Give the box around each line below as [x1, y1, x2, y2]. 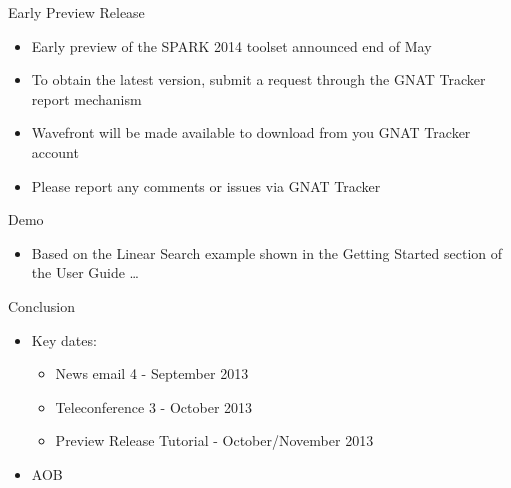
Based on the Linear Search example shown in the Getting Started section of [31, 242, 502, 263]
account [31, 141, 79, 162]
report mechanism [31, 88, 142, 109]
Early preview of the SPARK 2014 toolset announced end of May [31, 35, 432, 56]
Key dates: [31, 329, 97, 350]
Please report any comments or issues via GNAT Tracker [31, 175, 381, 196]
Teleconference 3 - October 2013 [55, 396, 253, 417]
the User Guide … [31, 262, 139, 283]
